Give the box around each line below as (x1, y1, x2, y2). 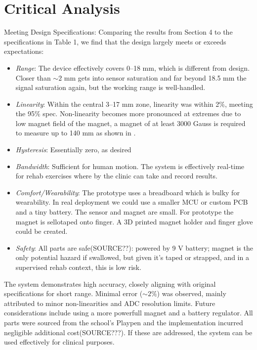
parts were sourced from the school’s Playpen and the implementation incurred (4, 317, 243, 327)
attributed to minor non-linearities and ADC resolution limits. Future (4, 298, 215, 308)
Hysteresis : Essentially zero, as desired (15, 144, 131, 155)
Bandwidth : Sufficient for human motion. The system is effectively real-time (15, 161, 245, 171)
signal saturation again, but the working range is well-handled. (15, 82, 206, 92)
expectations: (4, 46, 44, 56)
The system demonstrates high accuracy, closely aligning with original (4, 278, 216, 289)
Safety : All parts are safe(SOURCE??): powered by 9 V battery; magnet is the (15, 242, 253, 253)
